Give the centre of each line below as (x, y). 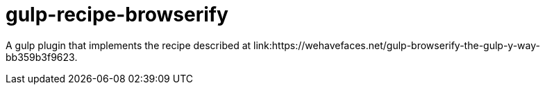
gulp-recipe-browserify (117, 15)
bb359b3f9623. (42, 57)
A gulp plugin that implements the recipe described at (128, 45)
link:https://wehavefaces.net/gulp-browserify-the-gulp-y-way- (397, 45)
